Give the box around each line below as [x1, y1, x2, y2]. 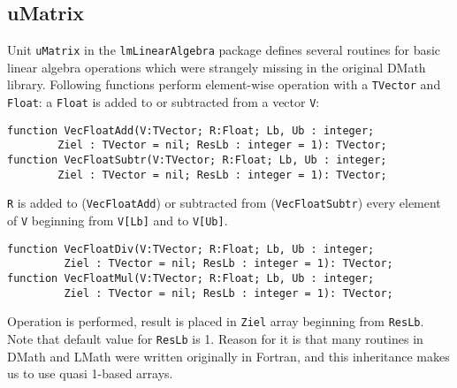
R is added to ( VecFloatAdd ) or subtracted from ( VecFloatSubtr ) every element [7, 194, 441, 212]
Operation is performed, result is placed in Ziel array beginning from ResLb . [7, 312, 424, 331]
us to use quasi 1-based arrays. [7, 364, 173, 383]
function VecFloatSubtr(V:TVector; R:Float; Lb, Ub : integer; [7, 154, 387, 167]
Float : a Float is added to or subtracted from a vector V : [7, 93, 320, 111]
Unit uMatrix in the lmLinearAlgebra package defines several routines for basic [7, 41, 441, 59]
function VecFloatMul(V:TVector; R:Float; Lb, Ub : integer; [7, 272, 375, 285]
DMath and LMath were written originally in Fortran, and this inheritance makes [7, 346, 450, 365]
